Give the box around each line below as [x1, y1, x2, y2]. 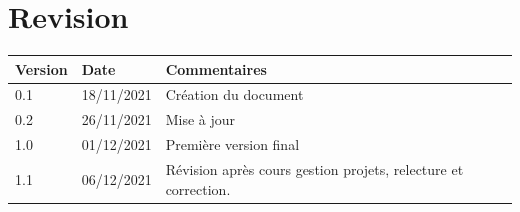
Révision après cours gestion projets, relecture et [165, 159, 464, 179]
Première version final [165, 134, 300, 155]
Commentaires [165, 58, 267, 79]
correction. [165, 178, 231, 199]
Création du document [165, 84, 304, 105]
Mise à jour [165, 109, 235, 130]
